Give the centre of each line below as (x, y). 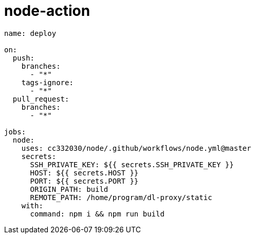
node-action (47, 11)
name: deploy (30, 33)
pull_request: (41, 99)
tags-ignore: (47, 82)
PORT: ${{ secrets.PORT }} (84, 181)
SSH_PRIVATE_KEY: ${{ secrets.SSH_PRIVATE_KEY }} (132, 164)
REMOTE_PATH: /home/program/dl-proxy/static (121, 197)
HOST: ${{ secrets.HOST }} (84, 173)
